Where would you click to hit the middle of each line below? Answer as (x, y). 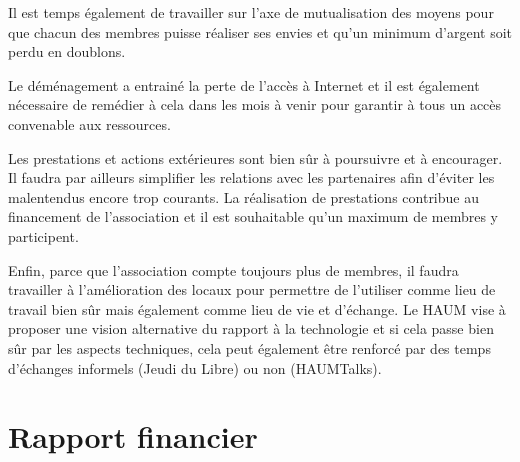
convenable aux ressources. (89, 123)
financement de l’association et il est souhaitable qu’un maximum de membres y (253, 216)
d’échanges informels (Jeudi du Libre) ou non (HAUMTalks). (195, 367)
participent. (43, 235)
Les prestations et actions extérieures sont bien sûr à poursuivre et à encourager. (255, 157)
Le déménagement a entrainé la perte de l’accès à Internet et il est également (244, 84)
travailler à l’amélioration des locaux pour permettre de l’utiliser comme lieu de (252, 289)
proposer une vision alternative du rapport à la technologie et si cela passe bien (251, 328)
